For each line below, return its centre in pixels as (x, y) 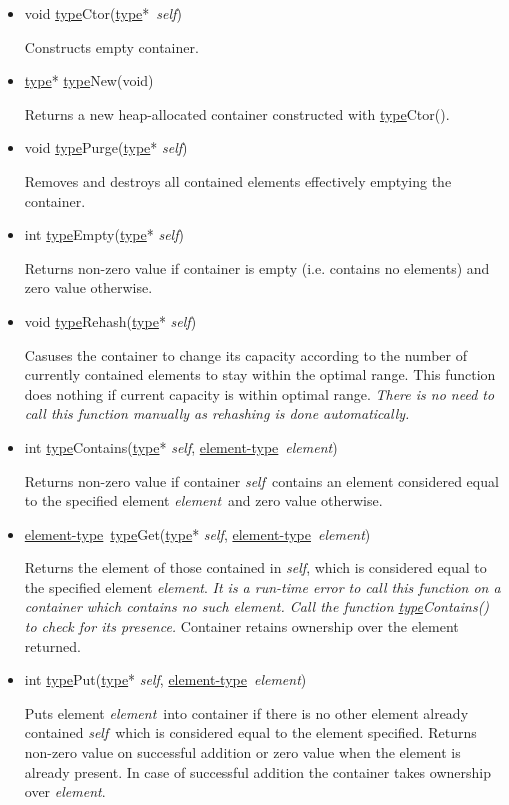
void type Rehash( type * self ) (110, 320)
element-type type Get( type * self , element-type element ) (197, 533)
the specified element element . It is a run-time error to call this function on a (262, 586)
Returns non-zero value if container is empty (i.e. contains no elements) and (257, 267)
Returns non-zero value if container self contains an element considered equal (261, 480)
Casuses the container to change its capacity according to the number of (245, 354)
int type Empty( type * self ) (104, 234)
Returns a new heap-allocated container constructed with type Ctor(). (237, 113)
